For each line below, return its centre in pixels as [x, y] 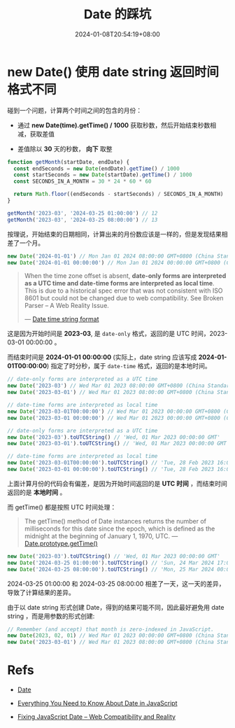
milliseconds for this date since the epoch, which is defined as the [120, 528]
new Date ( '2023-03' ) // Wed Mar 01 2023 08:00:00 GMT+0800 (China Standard [120, 386]
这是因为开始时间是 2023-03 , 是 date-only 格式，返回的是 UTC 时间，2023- [117, 334]
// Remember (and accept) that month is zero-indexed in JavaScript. [111, 629]
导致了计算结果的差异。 [41, 592]
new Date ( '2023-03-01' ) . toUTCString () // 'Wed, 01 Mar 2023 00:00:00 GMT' [119, 444]
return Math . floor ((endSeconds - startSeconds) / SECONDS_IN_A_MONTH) [119, 194]
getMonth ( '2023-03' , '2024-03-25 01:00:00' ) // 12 [83, 213]
